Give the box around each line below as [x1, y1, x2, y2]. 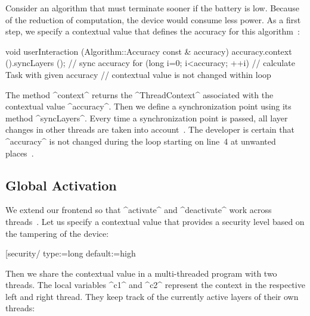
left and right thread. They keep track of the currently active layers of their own [5, 290, 299, 302]
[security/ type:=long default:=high [5, 247, 136, 259]
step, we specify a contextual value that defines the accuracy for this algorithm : [5, 25, 300, 37]
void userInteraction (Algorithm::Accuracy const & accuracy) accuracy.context [5, 45, 292, 57]
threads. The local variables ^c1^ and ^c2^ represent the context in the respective [5, 279, 305, 291]
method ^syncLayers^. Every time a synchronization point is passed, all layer [5, 111, 288, 124]
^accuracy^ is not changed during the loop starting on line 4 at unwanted [5, 134, 276, 147]
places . [5, 146, 34, 159]
